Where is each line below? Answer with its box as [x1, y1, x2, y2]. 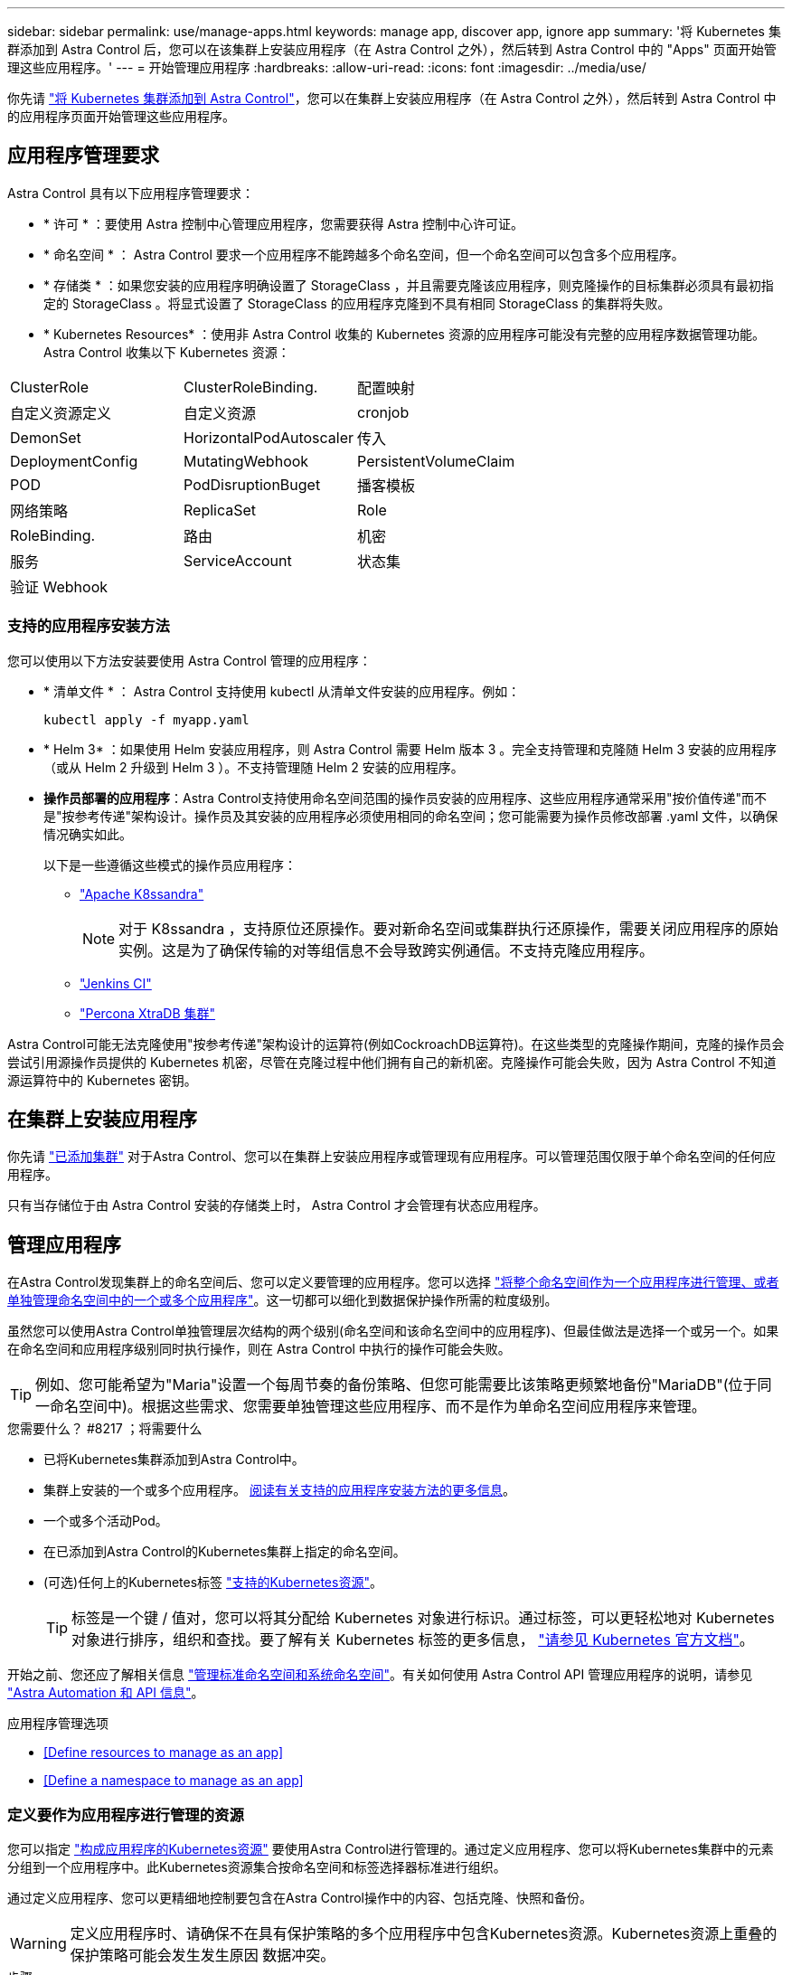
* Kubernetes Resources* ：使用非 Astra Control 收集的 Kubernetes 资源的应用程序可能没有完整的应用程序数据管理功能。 [43, 326, 765, 342]
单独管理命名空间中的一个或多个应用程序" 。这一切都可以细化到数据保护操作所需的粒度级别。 [7, 1292, 558, 1309]
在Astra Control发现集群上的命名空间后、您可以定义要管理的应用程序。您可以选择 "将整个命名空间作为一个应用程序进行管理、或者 [7, 1274, 779, 1290]
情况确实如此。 [43, 826, 132, 842]
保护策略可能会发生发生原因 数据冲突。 [70, 1946, 335, 1965]
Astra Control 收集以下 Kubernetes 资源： [43, 344, 290, 360]
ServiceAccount [184, 551, 292, 570]
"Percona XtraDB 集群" [80, 1005, 216, 1021]
